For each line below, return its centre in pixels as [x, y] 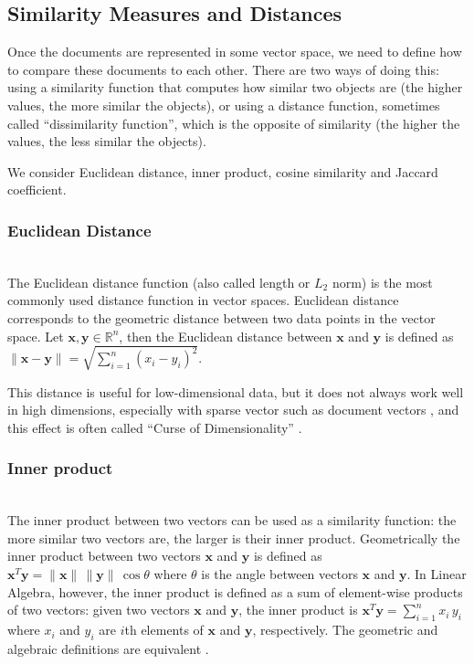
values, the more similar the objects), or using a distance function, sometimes [224, 105]
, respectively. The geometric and [345, 630]
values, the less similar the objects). [107, 141]
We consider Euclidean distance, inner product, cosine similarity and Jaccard [223, 171]
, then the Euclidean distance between [226, 336]
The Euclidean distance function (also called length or [159, 282]
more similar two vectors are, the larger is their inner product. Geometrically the [234, 538]
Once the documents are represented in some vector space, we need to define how [235, 52]
